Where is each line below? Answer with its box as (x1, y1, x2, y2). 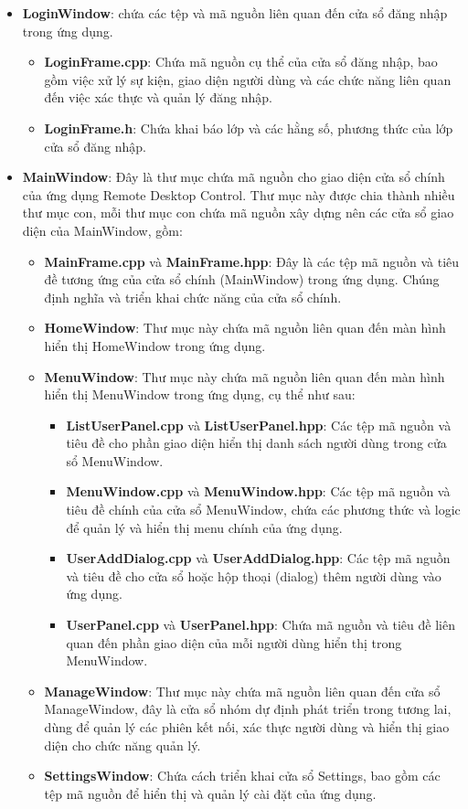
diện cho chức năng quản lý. (44, 735, 201, 754)
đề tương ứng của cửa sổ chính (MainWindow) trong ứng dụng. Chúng (44, 270, 440, 289)
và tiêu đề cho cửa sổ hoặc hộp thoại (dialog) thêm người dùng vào (66, 566, 441, 585)
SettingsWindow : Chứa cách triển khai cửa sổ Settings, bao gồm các (44, 766, 441, 785)
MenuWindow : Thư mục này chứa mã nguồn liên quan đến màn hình (44, 367, 445, 386)
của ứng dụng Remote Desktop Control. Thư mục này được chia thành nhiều (22, 185, 455, 204)
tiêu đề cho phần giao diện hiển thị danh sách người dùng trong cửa (66, 433, 447, 452)
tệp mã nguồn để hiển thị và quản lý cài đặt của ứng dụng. (44, 783, 377, 803)
